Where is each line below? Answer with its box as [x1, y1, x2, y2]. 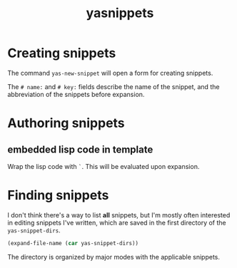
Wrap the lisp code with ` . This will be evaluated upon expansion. [7, 162, 200, 170]
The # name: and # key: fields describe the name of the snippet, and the [7, 82, 220, 91]
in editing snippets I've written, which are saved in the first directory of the [7, 218, 226, 227]
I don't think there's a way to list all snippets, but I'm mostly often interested [7, 210, 231, 219]
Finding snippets [7, 187, 109, 204]
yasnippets [86, 5, 154, 21]
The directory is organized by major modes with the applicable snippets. [7, 252, 220, 261]
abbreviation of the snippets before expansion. [7, 90, 145, 98]
